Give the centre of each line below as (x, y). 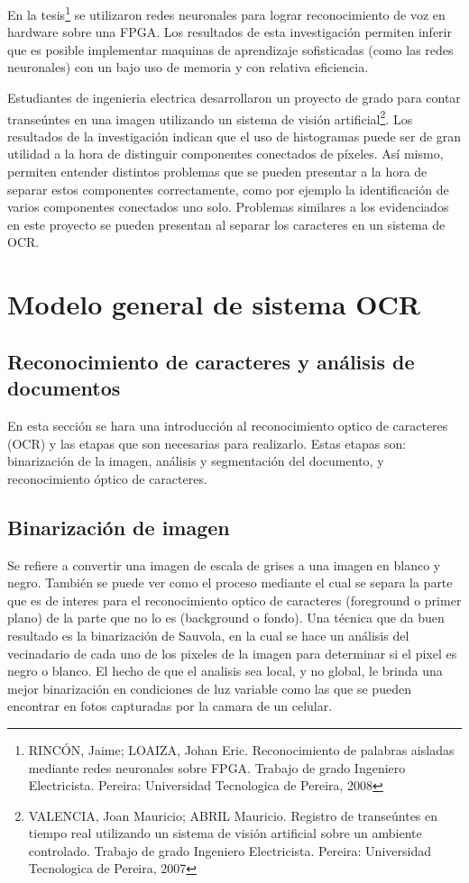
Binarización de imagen (119, 527)
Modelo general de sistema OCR (214, 304)
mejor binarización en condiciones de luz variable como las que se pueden (209, 688)
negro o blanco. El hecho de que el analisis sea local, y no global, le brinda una (225, 671)
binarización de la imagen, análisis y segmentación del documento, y (196, 461)
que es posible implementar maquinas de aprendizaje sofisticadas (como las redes (230, 49)
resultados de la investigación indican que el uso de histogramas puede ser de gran (234, 136)
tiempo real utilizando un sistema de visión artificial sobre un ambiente (225, 833)
